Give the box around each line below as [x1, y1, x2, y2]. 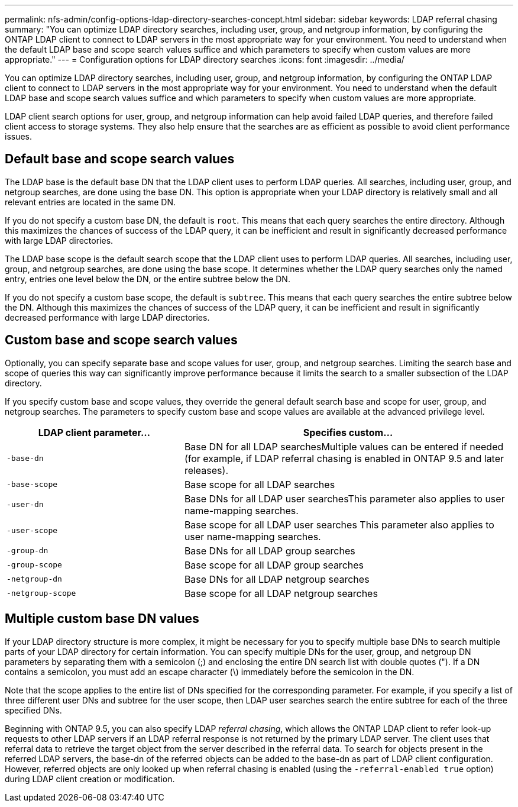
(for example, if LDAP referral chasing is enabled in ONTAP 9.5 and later [184, 452, 504, 464]
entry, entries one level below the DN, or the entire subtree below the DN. [5, 273, 290, 284]
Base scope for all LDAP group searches [184, 559, 364, 571]
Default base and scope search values [5, 151, 235, 167]
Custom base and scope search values [5, 333, 238, 348]
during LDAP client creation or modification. [5, 773, 175, 784]
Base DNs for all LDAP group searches [184, 544, 355, 557]
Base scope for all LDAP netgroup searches [184, 587, 378, 599]
